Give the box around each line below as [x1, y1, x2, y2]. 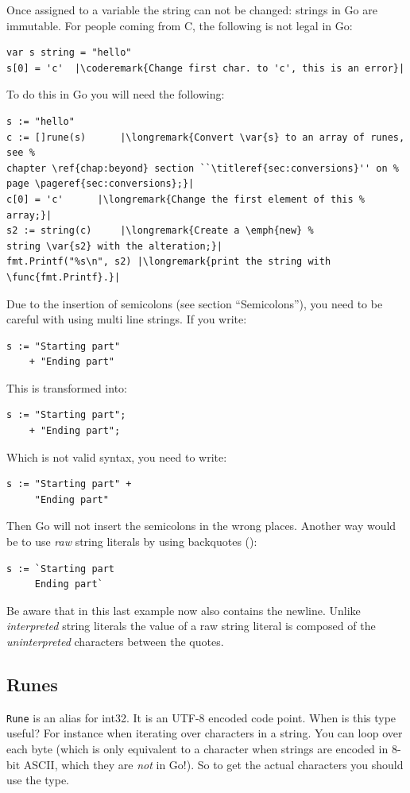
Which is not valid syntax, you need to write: [6, 448, 227, 465]
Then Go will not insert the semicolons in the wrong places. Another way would [6, 517, 396, 534]
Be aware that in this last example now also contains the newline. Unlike [6, 602, 361, 618]
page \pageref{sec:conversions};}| [6, 178, 195, 190]
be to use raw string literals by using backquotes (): [6, 533, 257, 550]
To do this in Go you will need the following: [6, 86, 225, 103]
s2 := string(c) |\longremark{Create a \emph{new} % [6, 225, 314, 237]
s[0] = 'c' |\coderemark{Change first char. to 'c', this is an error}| [6, 62, 405, 74]
